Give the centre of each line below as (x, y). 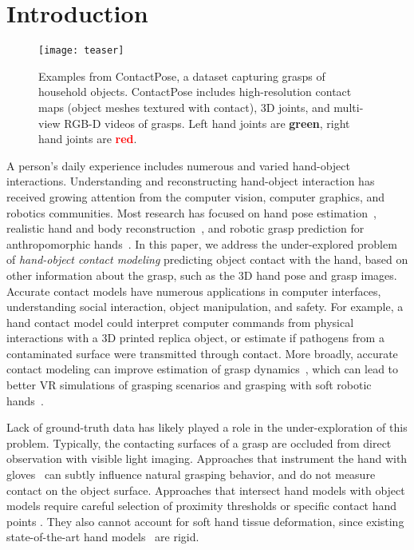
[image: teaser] (81, 51)
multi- (349, 107)
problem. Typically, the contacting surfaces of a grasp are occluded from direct (199, 442)
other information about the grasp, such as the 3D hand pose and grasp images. (202, 275)
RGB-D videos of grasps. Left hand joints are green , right (207, 123)
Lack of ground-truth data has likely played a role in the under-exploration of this (207, 427)
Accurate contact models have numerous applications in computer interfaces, (194, 291)
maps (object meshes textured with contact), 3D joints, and (184, 107)
